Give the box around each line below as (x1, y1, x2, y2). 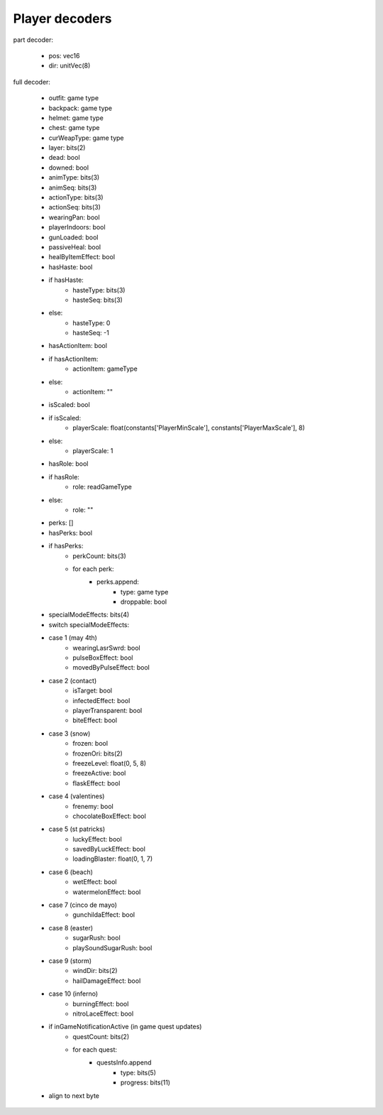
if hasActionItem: (48, 354, 99, 363)
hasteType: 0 (72, 318, 111, 327)
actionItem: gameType (72, 364, 138, 373)
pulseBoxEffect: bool (72, 653, 133, 662)
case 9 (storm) (48, 956, 92, 965)
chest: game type (48, 124, 100, 132)
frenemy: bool (72, 802, 113, 810)
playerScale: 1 (72, 447, 113, 455)
